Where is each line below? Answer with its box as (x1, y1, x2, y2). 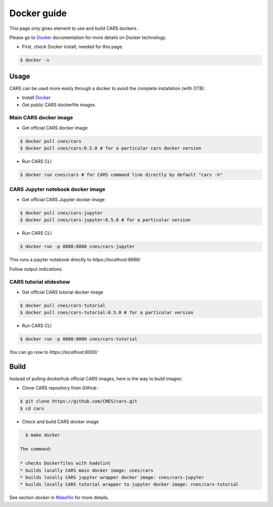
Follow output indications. (9, 266, 63, 272)
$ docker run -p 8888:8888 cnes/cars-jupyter (20, 244, 135, 250)
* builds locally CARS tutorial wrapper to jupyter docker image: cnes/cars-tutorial (20, 482, 239, 487)
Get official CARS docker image (22, 124, 88, 131)
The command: (20, 446, 53, 452)
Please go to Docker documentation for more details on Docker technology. (9, 34, 167, 40)
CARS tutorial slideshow (9, 279, 70, 286)
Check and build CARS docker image (22, 419, 99, 425)
